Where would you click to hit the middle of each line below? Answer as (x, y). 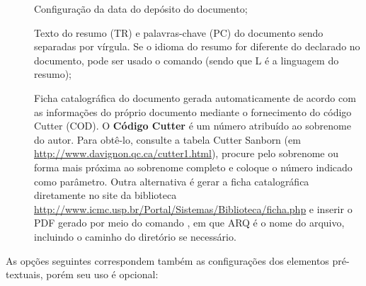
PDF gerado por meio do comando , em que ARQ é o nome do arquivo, (189, 223)
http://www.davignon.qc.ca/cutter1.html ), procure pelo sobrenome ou (187, 153)
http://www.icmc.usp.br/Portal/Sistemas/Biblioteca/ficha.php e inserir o (193, 208)
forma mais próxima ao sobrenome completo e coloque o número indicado (193, 167)
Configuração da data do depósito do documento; (141, 8)
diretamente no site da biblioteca (105, 195)
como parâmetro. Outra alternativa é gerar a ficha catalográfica (172, 181)
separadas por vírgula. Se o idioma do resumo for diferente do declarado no (197, 46)
